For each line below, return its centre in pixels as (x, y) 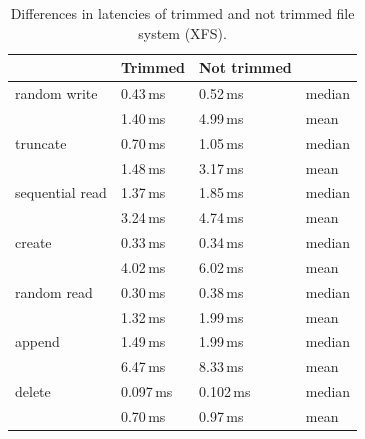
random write (56, 93)
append (37, 341)
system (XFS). (182, 32)
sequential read (61, 192)
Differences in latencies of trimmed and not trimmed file (182, 13)
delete (33, 391)
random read (54, 291)
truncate (41, 142)
